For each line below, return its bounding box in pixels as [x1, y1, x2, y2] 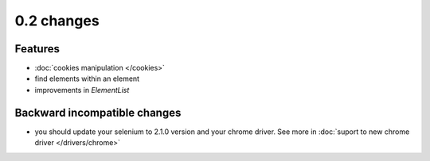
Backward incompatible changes [14, 105, 182, 119]
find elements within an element [34, 74, 139, 83]
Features [14, 42, 60, 56]
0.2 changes [14, 12, 100, 29]
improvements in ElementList [34, 85, 130, 94]
